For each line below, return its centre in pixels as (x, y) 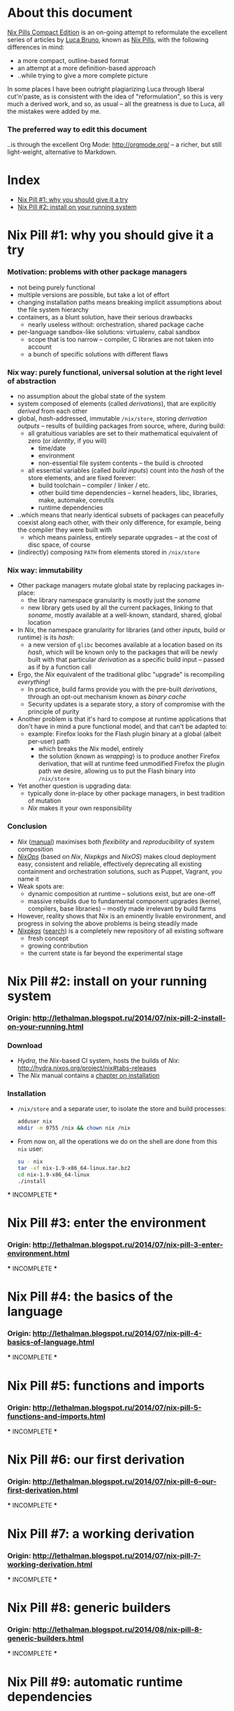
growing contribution (58, 946)
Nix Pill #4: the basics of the (90, 1297)
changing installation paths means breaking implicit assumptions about (119, 302)
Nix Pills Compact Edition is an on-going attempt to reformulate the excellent (117, 32)
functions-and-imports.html (57, 1416)
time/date (52, 448)
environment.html (38, 1253)
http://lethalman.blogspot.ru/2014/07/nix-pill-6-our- (124, 1482)
